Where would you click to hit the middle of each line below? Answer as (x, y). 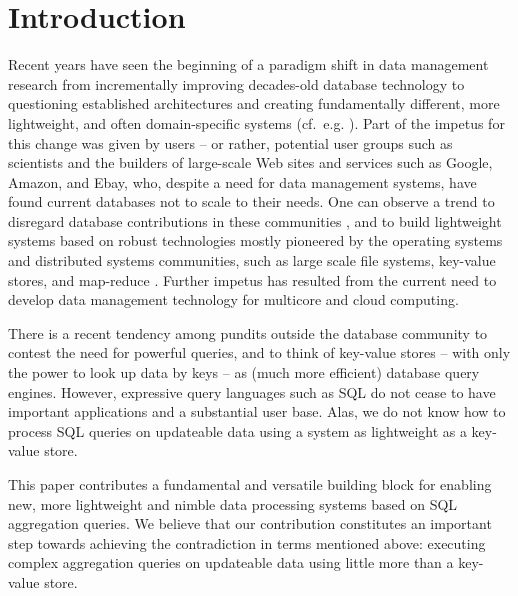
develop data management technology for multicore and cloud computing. (233, 299)
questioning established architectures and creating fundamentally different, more (254, 103)
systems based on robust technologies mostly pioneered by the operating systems (255, 240)
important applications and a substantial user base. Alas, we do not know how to (257, 411)
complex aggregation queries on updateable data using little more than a (231, 562)
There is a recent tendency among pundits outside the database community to (248, 332)
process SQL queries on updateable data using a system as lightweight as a (237, 430)
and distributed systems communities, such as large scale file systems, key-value (252, 260)
